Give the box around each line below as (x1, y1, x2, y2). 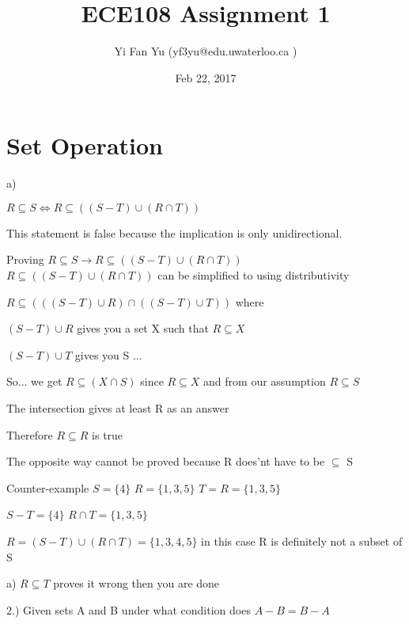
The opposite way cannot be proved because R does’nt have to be (6, 453, 325, 470)
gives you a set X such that (77, 320, 209, 337)
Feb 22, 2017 (175, 69, 237, 86)
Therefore (6, 426, 53, 443)
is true (92, 426, 123, 443)
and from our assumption (203, 373, 326, 390)
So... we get (6, 373, 62, 390)
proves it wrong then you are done (53, 575, 220, 592)
